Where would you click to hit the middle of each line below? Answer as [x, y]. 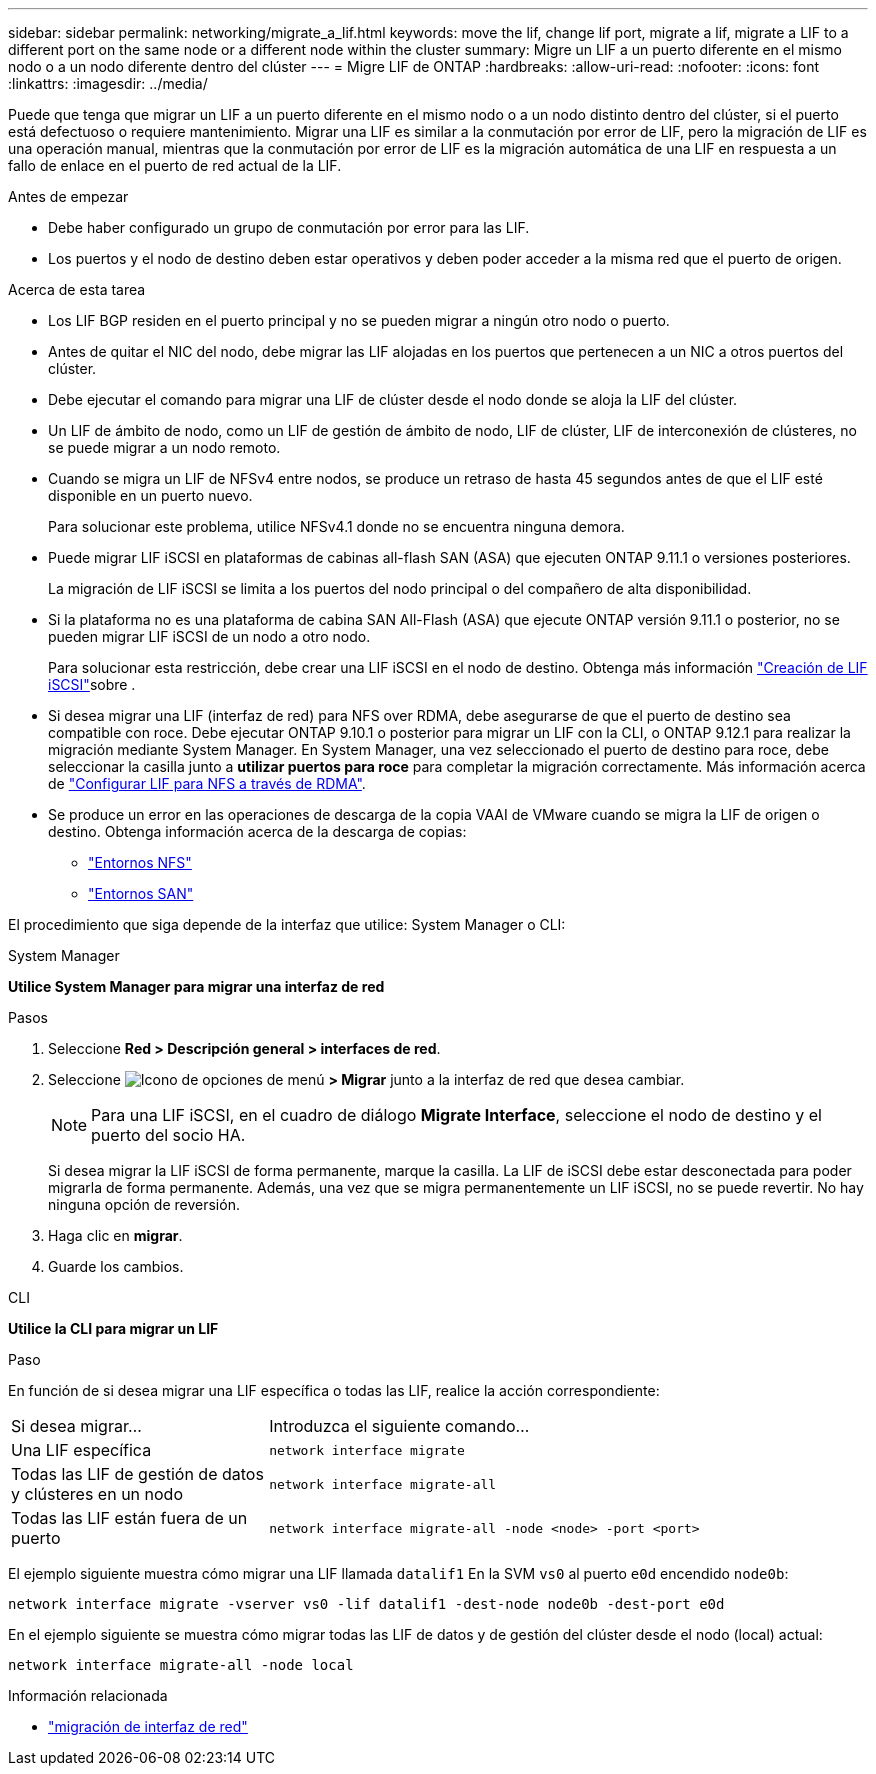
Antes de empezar [68, 196]
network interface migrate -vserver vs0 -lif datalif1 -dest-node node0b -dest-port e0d [366, 1604]
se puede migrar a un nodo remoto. [164, 447]
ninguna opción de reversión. [144, 1204]
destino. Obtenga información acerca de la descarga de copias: [257, 831]
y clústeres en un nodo [97, 1494]
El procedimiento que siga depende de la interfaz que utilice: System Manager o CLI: [287, 924]
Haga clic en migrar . [115, 1235]
